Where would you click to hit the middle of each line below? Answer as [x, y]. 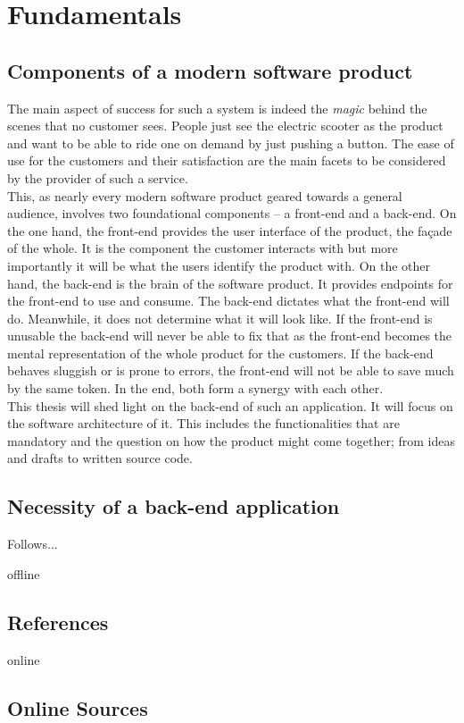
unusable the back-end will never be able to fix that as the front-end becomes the [230, 336]
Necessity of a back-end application [174, 506]
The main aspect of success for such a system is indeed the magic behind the [217, 108]
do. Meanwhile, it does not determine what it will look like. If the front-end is [220, 318]
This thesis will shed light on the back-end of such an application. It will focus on [230, 405]
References [58, 622]
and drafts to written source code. [100, 458]
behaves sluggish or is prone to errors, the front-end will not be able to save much [231, 370]
